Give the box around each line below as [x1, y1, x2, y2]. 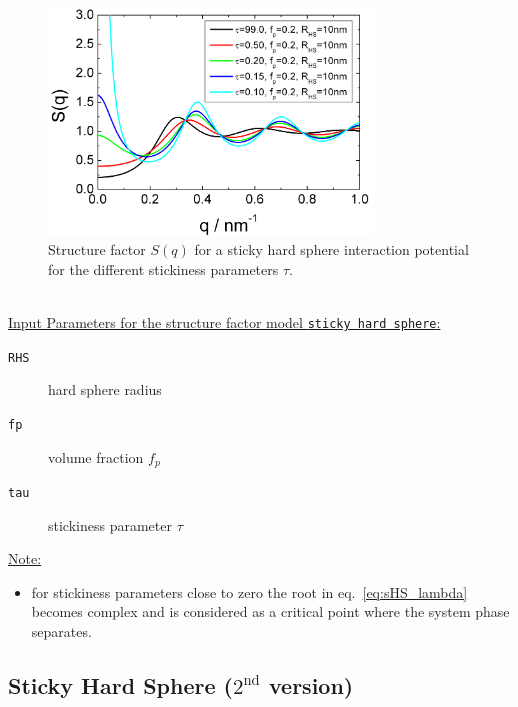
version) [268, 669, 354, 700]
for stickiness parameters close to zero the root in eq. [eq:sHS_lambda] [31, 581, 468, 602]
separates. [31, 621, 92, 641]
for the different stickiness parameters [48, 258, 279, 279]
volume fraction [48, 446, 144, 467]
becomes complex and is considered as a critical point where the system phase [31, 601, 510, 622]
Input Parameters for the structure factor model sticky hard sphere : [8, 311, 441, 332]
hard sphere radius [48, 379, 162, 400]
